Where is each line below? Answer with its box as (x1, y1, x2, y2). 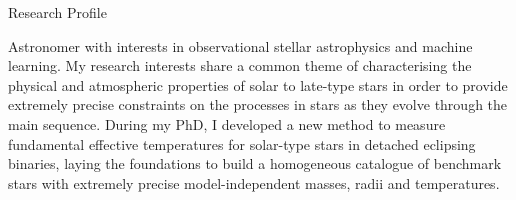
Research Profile (8, 2, 107, 22)
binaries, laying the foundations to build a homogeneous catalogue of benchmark (8, 153, 502, 174)
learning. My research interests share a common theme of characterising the (8, 55, 472, 76)
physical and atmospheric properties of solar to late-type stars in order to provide (8, 74, 508, 95)
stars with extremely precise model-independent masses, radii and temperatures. (8, 172, 500, 193)
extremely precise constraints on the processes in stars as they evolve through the (8, 94, 508, 115)
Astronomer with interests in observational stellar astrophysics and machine (8, 35, 473, 56)
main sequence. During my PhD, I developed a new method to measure (8, 113, 446, 134)
